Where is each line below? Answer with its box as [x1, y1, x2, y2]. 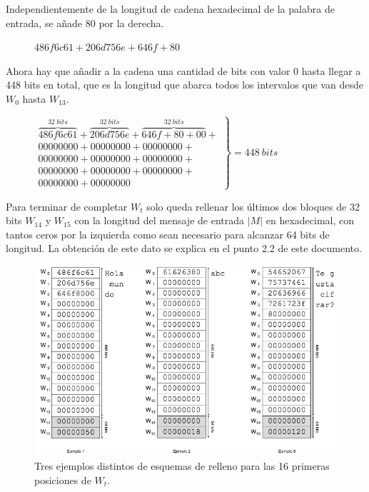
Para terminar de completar [6, 199, 128, 214]
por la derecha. [98, 15, 164, 30]
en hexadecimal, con [266, 213, 354, 228]
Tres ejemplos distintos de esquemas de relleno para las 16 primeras [34, 458, 330, 473]
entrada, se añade [6, 15, 83, 30]
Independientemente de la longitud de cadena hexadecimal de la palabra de [6, 1, 335, 16]
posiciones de [34, 472, 91, 487]
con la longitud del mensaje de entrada [74, 213, 245, 228]
